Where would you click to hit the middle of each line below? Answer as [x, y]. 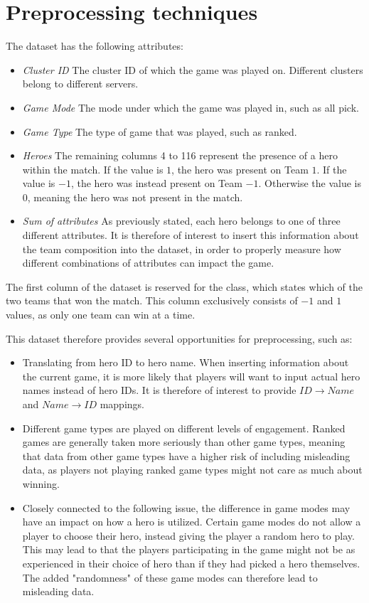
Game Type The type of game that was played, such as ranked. [160, 131]
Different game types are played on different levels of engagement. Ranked [184, 428]
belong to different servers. [80, 84]
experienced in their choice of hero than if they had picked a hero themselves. [191, 563]
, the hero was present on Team [240, 169]
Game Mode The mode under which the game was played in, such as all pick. [191, 107]
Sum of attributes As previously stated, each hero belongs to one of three [181, 221]
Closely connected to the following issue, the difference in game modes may [186, 507]
